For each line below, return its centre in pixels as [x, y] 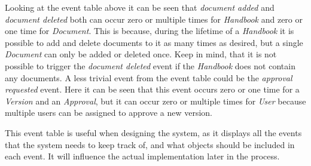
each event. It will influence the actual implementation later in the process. [142, 156]
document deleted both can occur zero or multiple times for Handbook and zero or [154, 19]
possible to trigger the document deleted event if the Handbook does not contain [150, 65]
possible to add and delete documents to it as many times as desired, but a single [154, 42]
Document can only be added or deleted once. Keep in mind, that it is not [141, 54]
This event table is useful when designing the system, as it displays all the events [153, 132]
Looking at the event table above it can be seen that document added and [140, 7]
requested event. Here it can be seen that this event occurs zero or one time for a [152, 89]
